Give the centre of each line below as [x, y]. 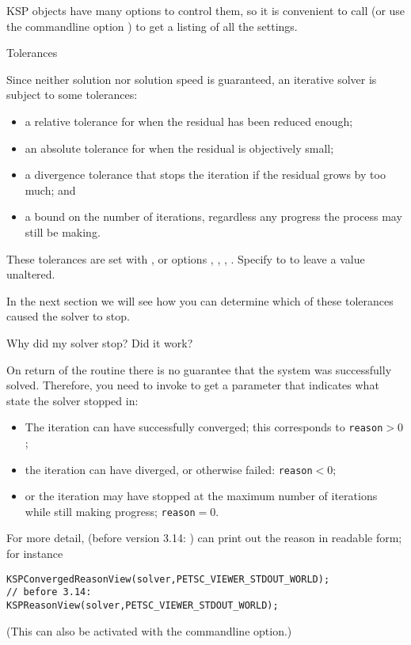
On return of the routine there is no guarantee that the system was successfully [199, 369]
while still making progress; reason [110, 511]
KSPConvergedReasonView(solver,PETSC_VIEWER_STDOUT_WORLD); [168, 579]
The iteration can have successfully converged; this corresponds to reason [204, 427]
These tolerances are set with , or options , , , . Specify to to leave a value [186, 258]
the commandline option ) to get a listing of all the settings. [152, 26]
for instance [35, 554]
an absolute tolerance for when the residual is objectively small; [179, 148]
